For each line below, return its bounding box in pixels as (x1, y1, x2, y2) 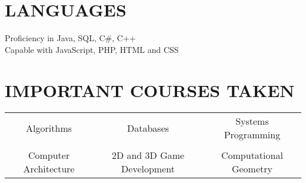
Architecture (23, 162, 75, 176)
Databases (127, 121, 169, 135)
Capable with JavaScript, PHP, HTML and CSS (5, 43, 179, 55)
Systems (235, 114, 269, 128)
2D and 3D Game (111, 148, 185, 162)
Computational (221, 148, 283, 162)
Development (121, 162, 175, 176)
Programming (224, 128, 281, 142)
